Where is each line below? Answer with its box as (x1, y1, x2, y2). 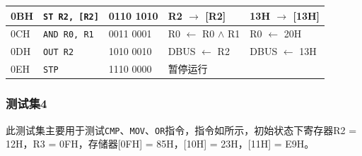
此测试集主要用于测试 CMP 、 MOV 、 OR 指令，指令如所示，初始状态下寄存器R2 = (6, 122, 357, 137)
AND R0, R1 (43, 30, 94, 40)
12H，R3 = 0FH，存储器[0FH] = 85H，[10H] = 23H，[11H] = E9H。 (6, 136, 315, 151)
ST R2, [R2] (43, 11, 99, 22)
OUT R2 (43, 47, 74, 58)
